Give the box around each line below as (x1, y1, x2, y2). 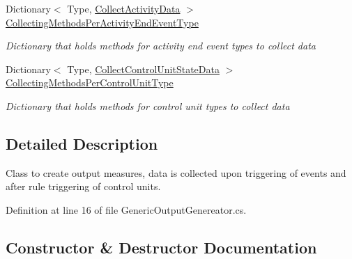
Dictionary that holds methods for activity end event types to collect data (6, 38, 316, 53)
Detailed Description (6, 132, 158, 154)
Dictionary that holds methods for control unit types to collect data (6, 98, 290, 113)
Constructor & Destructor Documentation (6, 236, 317, 258)
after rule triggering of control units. (6, 179, 161, 194)
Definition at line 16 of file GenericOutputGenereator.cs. (6, 202, 247, 217)
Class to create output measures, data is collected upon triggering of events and (6, 165, 346, 180)
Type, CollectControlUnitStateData (67, 61, 220, 76)
